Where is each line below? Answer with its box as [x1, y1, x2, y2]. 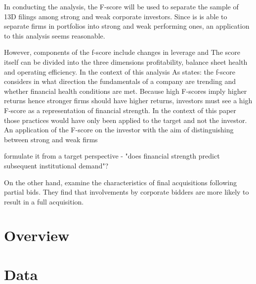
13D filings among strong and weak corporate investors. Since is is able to [4, 11, 227, 21]
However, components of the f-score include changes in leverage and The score [4, 47, 240, 57]
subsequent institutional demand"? [4, 160, 109, 170]
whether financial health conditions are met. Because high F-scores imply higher [4, 85, 247, 96]
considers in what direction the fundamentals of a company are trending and [4, 76, 236, 86]
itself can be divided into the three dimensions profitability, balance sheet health [4, 56, 248, 67]
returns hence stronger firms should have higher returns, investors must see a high [4, 95, 253, 106]
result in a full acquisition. [4, 196, 84, 206]
